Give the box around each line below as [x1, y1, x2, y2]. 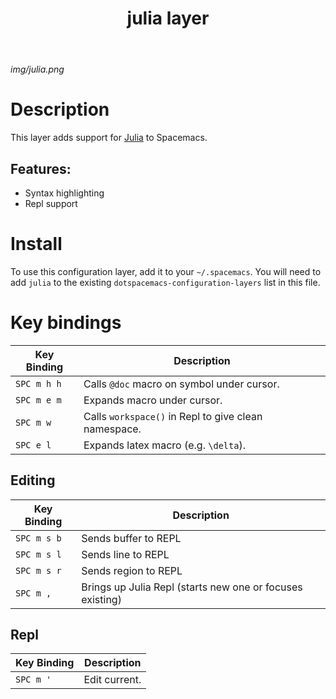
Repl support [24, 197, 78, 209]
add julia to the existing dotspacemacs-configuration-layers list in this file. [10, 276, 321, 288]
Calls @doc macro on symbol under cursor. [83, 377, 280, 391]
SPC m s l [15, 548, 62, 560]
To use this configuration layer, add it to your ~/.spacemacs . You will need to [10, 265, 322, 277]
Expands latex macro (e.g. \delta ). [83, 438, 246, 452]
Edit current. [83, 673, 142, 687]
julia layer [126, 7, 210, 30]
